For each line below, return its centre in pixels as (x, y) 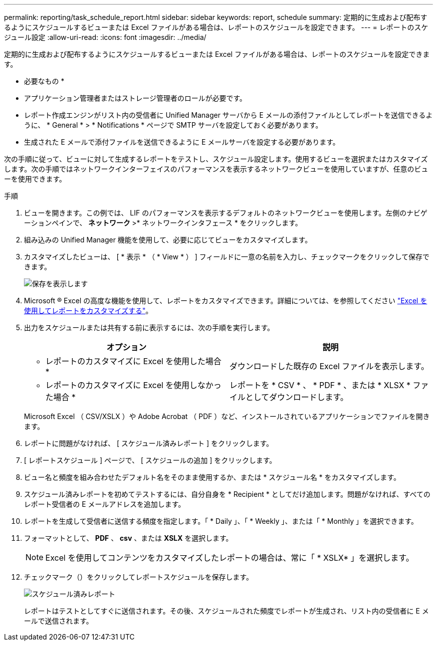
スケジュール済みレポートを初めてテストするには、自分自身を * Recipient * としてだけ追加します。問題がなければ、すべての (227, 494)
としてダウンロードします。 (297, 397)
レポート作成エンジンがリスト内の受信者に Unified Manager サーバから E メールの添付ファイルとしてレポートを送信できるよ (228, 115)
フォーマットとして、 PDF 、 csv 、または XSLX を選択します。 (128, 538)
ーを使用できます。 (35, 179)
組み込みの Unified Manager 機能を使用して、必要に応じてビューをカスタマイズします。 (168, 240)
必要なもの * (44, 81)
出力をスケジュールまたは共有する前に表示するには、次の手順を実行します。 (149, 327)
